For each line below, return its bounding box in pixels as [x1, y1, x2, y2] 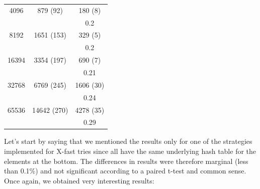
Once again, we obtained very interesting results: [4, 175, 154, 185]
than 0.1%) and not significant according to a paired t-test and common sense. [4, 165, 246, 176]
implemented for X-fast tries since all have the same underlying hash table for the [4, 146, 256, 156]
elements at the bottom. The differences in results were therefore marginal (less [4, 155, 248, 166]
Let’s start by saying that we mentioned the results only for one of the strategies [4, 136, 252, 146]
